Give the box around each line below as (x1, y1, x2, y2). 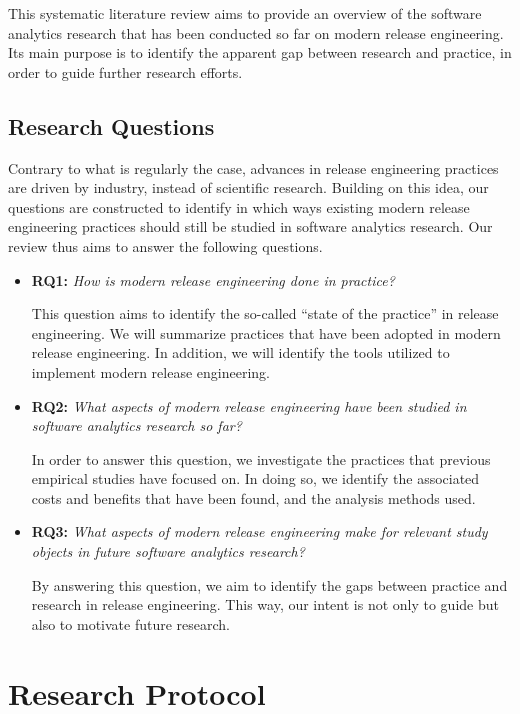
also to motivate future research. (31, 613, 230, 634)
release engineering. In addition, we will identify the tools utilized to (31, 342, 450, 363)
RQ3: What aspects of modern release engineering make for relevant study (31, 521, 488, 542)
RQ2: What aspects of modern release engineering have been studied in (31, 395, 467, 416)
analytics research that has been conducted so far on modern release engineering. (8, 22, 504, 43)
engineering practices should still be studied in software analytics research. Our (8, 216, 493, 237)
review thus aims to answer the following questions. (8, 235, 323, 256)
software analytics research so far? (31, 415, 242, 436)
